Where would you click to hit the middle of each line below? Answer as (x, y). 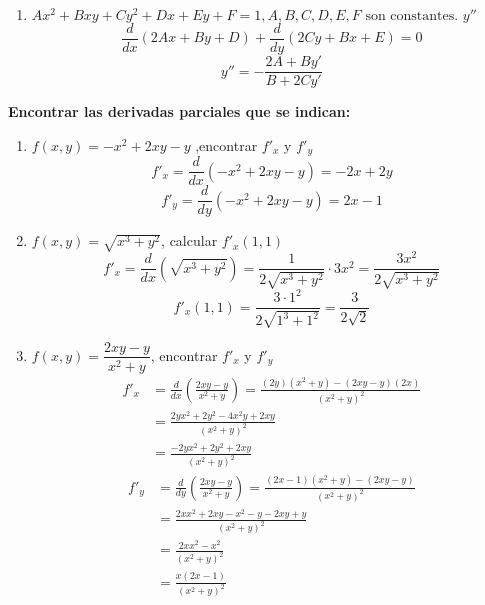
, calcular (189, 240)
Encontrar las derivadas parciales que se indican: (179, 111)
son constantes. (412, 16)
